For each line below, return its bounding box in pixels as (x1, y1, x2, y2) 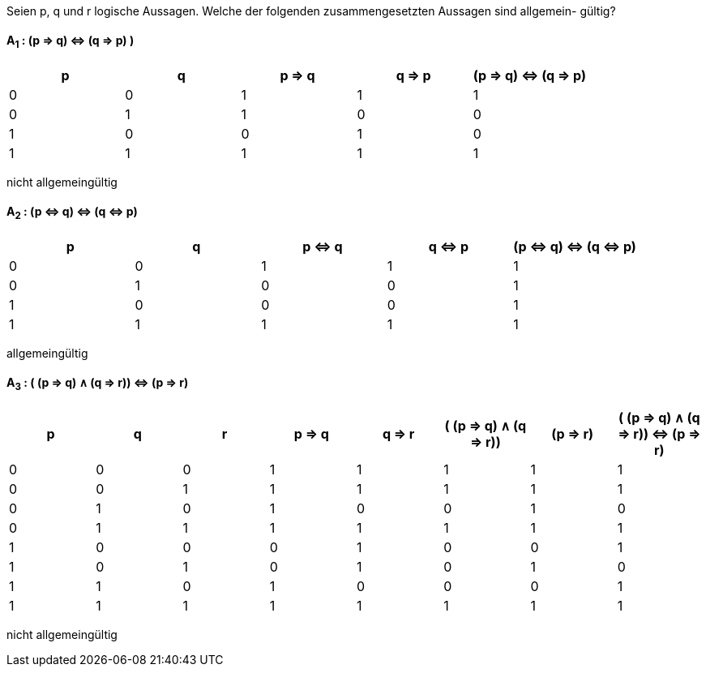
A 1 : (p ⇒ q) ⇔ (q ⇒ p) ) (6, 32, 135, 50)
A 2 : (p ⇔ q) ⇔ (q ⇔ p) (6, 204, 138, 221)
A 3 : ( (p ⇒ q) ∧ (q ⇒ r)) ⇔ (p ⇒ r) (6, 375, 189, 392)
